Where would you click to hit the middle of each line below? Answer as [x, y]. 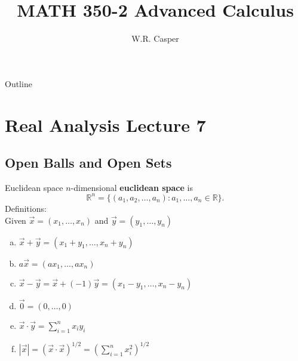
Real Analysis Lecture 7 [105, 124]
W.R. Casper [155, 38]
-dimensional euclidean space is [132, 187]
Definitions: [26, 208]
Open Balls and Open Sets [88, 163]
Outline [19, 83]
